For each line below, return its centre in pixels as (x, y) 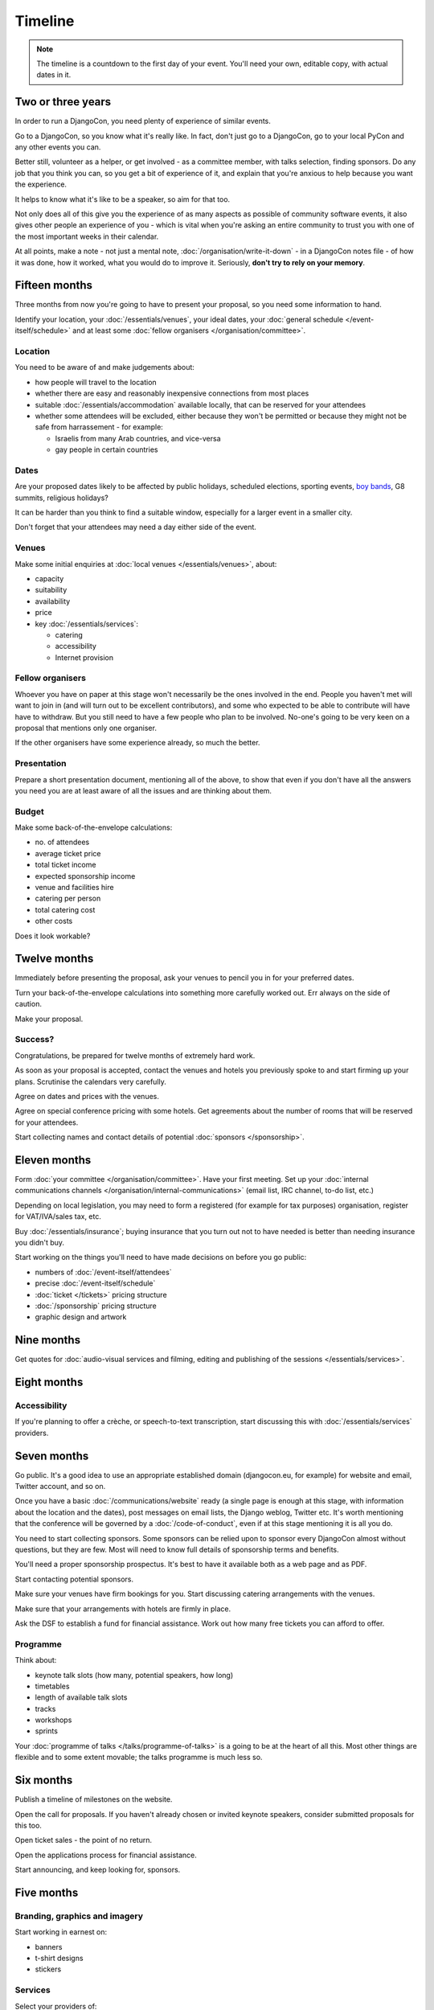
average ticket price (68, 853)
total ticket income (66, 865)
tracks (45, 1708)
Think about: (36, 1660)
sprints (46, 1731)
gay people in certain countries (106, 449)
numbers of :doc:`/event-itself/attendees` (103, 1272)
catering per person (68, 898)
